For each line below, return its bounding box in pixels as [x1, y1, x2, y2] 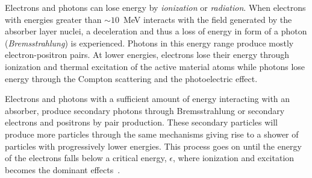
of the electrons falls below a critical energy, [5, 151, 167, 164]
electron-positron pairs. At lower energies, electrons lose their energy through [5, 48, 290, 61]
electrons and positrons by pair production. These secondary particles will [5, 116, 278, 129]
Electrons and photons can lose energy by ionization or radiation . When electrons [5, 1, 306, 13]
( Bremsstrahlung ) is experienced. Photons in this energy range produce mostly [5, 36, 294, 49]
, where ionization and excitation [172, 151, 295, 164]
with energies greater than [5, 13, 102, 25]
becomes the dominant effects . [5, 163, 120, 176]
